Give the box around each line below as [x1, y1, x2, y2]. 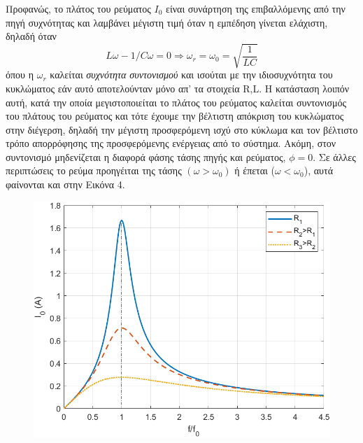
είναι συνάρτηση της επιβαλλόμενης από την [166, 1, 346, 15]
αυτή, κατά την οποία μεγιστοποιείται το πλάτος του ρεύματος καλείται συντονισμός [6, 94, 347, 109]
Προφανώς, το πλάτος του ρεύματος [6, 1, 151, 15]
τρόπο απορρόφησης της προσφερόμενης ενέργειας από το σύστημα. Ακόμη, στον [6, 136, 336, 150]
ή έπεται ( [234, 163, 275, 178]
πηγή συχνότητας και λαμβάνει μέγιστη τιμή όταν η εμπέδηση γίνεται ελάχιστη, [6, 15, 328, 29]
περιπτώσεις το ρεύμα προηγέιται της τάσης [6, 163, 182, 178]
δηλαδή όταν [6, 29, 57, 43]
